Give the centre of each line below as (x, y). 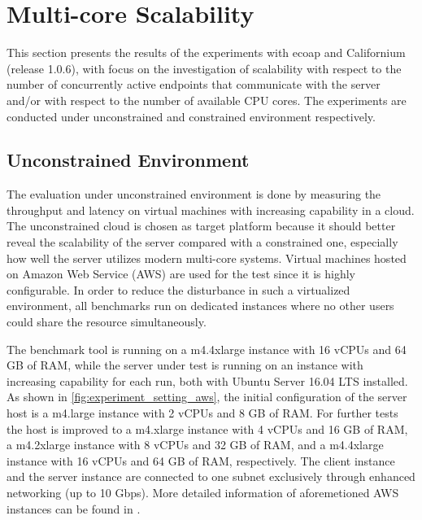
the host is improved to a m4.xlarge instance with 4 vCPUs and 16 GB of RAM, (207, 428)
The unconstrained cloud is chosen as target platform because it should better (201, 226)
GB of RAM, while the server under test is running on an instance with (185, 365)
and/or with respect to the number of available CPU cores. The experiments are (207, 100)
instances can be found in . (74, 508)
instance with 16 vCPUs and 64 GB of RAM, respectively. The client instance (201, 460)
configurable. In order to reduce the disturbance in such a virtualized (178, 289)
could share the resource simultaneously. (107, 322)
